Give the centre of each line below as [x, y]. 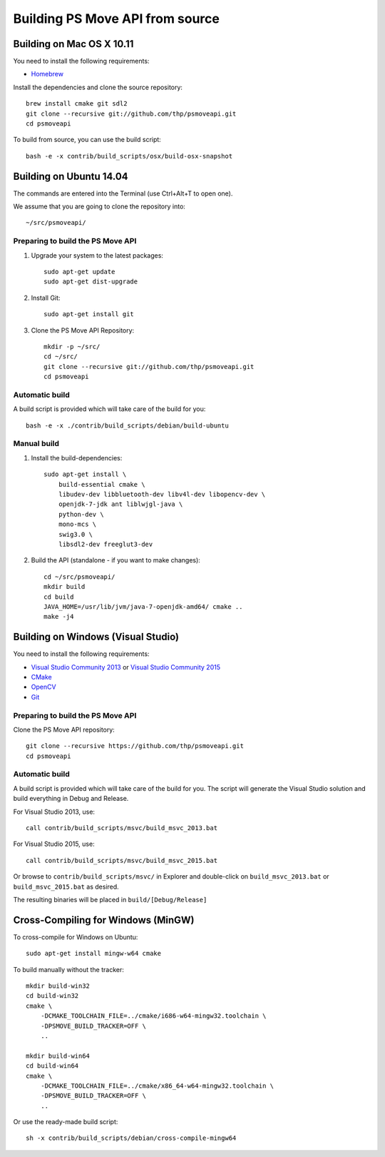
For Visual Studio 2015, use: [54, 844]
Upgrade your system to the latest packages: [97, 255]
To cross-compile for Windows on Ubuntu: [76, 937]
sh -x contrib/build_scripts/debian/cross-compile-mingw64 [131, 1138]
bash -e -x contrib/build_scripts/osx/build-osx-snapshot [129, 156]
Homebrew [47, 74]
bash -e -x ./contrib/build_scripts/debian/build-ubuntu [128, 425]
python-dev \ [81, 514]
